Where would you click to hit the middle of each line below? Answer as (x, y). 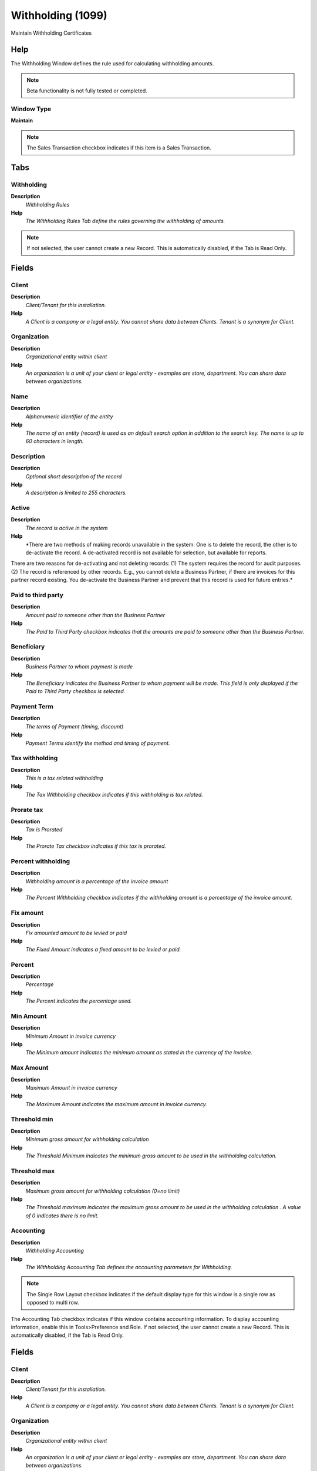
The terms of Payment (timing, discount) (75, 726)
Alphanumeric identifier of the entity (69, 416)
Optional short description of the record (74, 476)
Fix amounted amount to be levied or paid (76, 933)
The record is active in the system (67, 528)
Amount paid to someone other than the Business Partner (95, 615)
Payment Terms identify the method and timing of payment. (98, 743)
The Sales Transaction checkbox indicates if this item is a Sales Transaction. (119, 148)
